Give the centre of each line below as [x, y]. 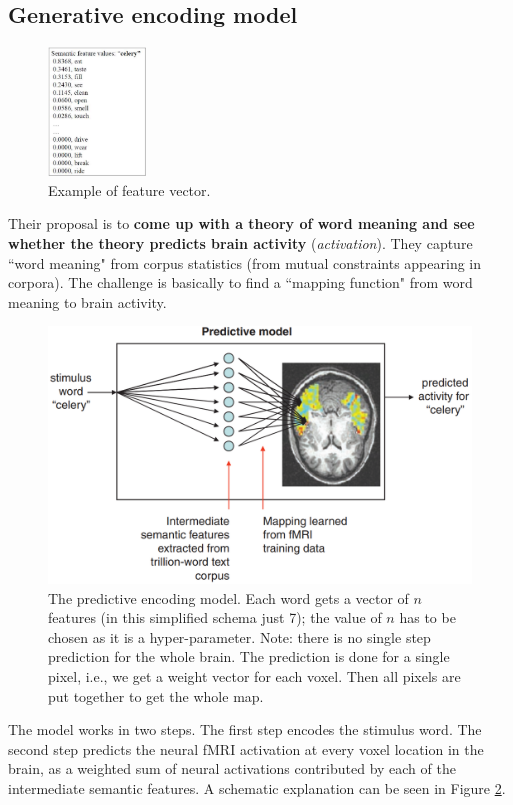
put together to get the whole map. [156, 695]
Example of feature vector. [129, 189]
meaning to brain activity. [87, 301]
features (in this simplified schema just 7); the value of [215, 617]
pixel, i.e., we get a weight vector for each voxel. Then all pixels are [254, 675]
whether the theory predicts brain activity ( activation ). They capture [240, 243]
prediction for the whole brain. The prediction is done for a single [249, 656]
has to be [427, 617]
